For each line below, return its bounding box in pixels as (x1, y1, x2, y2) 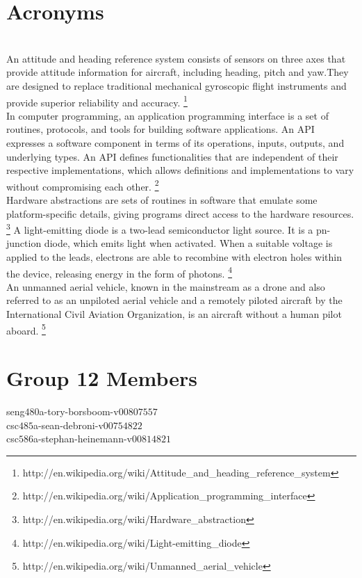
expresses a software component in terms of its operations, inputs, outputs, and (6, 135, 345, 150)
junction (6, 236, 42, 250)
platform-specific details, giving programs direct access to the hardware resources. (6, 206, 354, 220)
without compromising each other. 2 (6, 177, 159, 193)
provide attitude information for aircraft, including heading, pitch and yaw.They (6, 65, 349, 79)
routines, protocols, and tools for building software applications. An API (6, 122, 315, 136)
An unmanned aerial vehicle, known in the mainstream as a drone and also (6, 279, 325, 294)
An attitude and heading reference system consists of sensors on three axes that (6, 51, 346, 65)
